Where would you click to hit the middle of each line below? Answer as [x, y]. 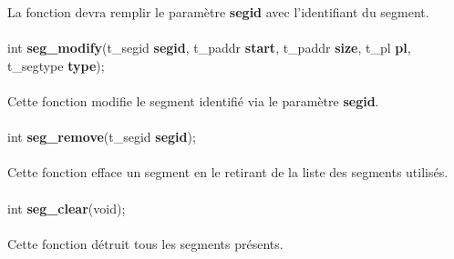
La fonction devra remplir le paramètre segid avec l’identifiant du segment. [218, 12]
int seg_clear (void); [67, 208]
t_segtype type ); [56, 65]
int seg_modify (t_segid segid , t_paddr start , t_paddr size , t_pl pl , [209, 48]
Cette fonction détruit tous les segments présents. [145, 243]
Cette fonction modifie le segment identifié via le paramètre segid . [193, 100]
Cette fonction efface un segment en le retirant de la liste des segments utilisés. [228, 172]
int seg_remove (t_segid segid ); [102, 137]
